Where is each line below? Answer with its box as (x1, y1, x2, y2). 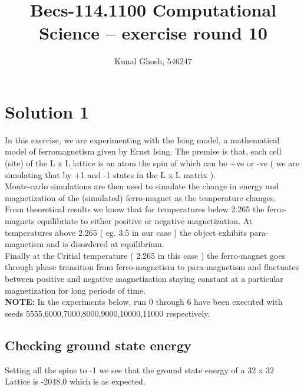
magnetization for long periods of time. (5, 284, 146, 296)
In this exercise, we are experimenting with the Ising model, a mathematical (5, 133, 280, 146)
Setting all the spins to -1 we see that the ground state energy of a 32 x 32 (5, 363, 274, 376)
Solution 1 (5, 99, 90, 123)
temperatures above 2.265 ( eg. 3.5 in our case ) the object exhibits (5, 226, 247, 238)
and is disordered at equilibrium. (46, 238, 164, 250)
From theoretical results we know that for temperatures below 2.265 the (5, 203, 265, 215)
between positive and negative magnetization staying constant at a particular (5, 272, 283, 284)
